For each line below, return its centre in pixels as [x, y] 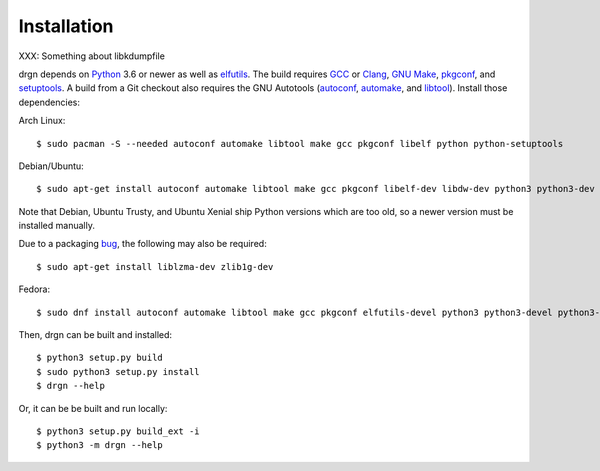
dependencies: [49, 102]
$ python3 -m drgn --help [100, 445]
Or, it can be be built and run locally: [93, 408]
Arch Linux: [42, 121]
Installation [66, 26]
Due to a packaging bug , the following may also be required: [142, 244]
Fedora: [34, 289]
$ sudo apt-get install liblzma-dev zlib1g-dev [155, 266]
